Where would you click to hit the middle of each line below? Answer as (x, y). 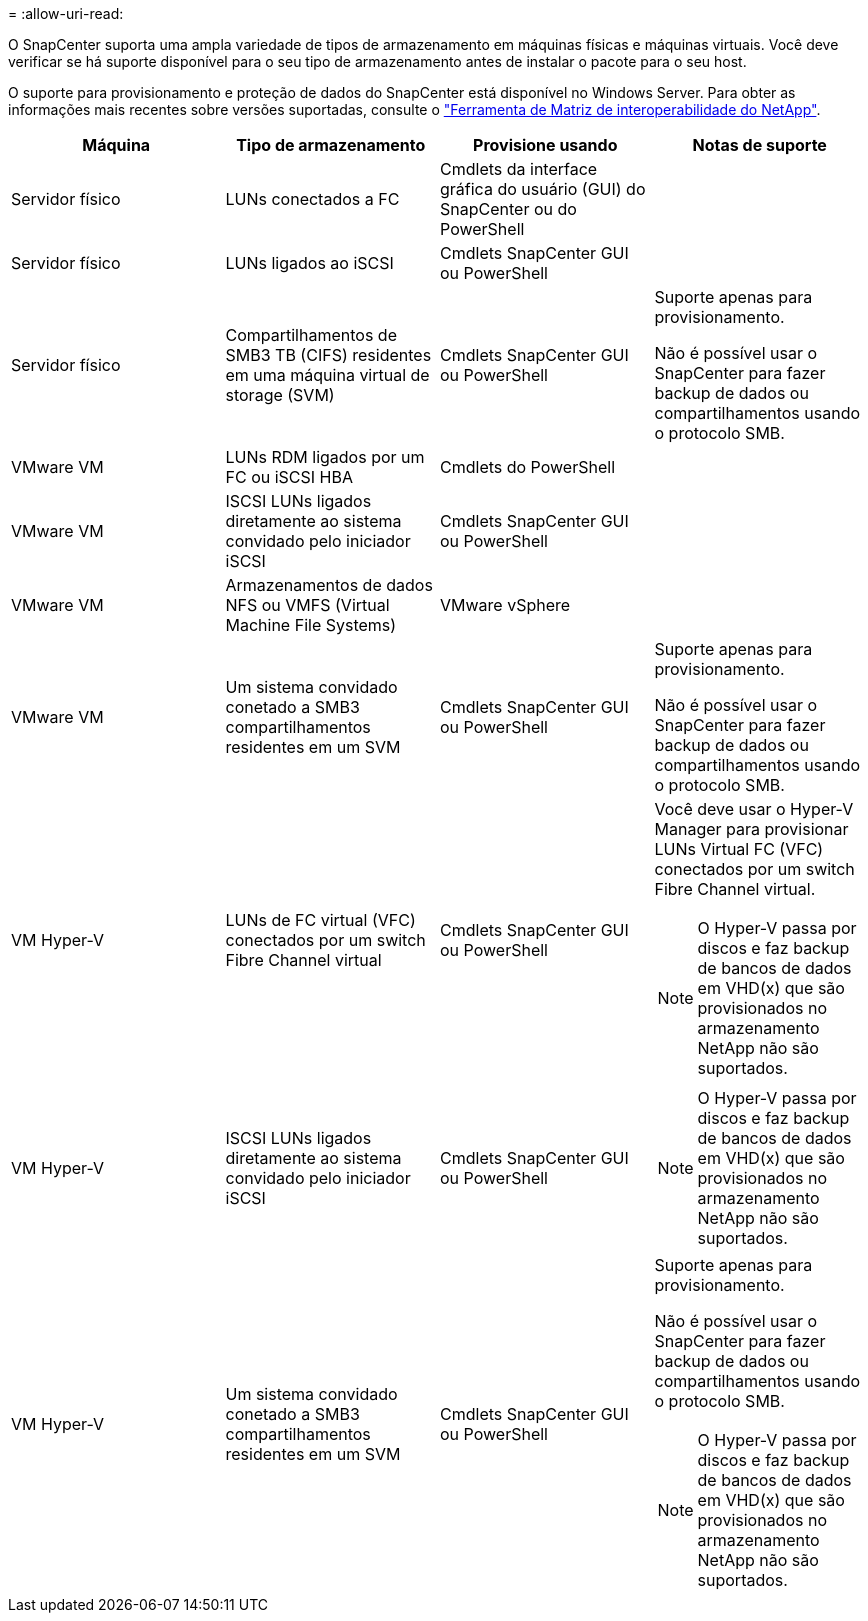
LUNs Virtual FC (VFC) (739, 849)
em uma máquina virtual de (327, 375)
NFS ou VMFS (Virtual (307, 605)
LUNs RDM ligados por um (325, 457)
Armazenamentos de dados (329, 585)
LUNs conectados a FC (312, 199)
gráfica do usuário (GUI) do (543, 189)
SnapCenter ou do (508, 209)
